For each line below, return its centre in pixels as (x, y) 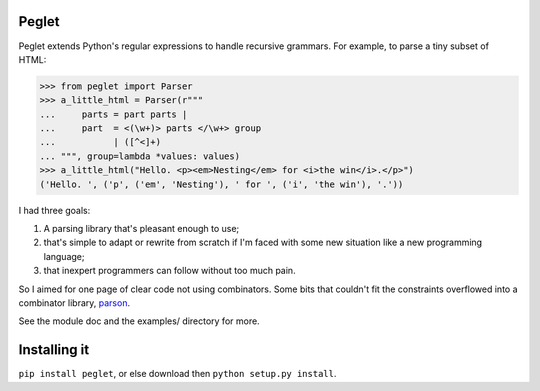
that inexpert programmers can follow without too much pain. (169, 271)
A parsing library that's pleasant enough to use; (141, 228)
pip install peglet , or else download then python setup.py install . (177, 374)
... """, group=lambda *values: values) (139, 156)
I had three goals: (54, 210)
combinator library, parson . (74, 302)
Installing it (54, 350)
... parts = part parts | (113, 114)
